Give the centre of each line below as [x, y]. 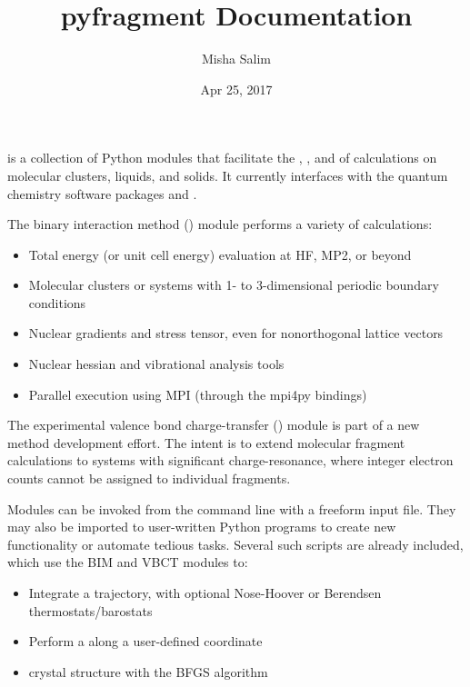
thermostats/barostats [90, 610]
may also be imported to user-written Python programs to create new [202, 527]
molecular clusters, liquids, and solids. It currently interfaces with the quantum [228, 175]
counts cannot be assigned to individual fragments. [149, 478]
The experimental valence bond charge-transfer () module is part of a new [214, 425]
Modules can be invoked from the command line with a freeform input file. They [232, 508]
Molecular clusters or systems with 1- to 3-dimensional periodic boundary [234, 285]
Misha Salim [236, 59]
